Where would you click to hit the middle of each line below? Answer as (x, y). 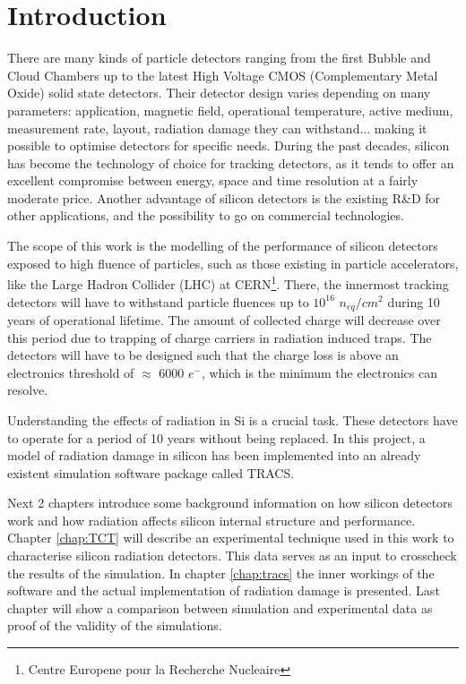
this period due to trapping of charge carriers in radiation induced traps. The (220, 337)
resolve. (28, 390)
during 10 (414, 301)
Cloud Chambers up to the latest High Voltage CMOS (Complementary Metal (223, 75)
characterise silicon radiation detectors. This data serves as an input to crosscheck (232, 556)
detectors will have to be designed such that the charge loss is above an (203, 355)
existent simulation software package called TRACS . (151, 472)
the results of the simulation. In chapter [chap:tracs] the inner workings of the (221, 573)
